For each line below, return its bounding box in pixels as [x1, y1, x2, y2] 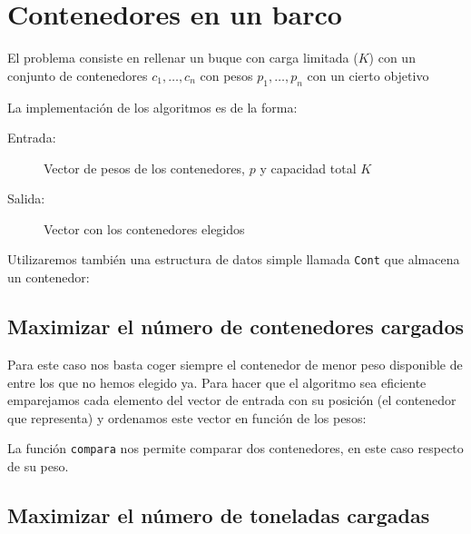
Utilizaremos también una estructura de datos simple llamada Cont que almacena [7, 250, 460, 269]
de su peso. [7, 456, 69, 475]
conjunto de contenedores [7, 65, 148, 84]
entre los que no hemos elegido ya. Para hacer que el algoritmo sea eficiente [7, 372, 427, 391]
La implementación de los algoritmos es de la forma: [7, 97, 298, 116]
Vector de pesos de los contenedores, [44, 158, 246, 177]
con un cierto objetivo [307, 65, 429, 84]
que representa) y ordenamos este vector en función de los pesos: [7, 408, 367, 427]
